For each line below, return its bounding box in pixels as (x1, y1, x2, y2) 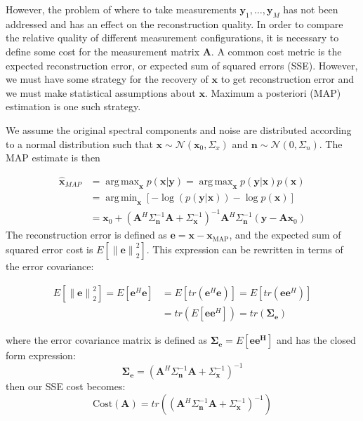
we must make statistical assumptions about (6, 85, 196, 100)
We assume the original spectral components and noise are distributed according (6, 122, 352, 137)
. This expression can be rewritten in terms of (146, 241, 343, 256)
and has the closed (276, 333, 356, 347)
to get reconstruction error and (220, 72, 354, 86)
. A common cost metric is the (211, 44, 342, 58)
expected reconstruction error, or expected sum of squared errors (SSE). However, (6, 58, 358, 72)
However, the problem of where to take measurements (6, 2, 237, 16)
